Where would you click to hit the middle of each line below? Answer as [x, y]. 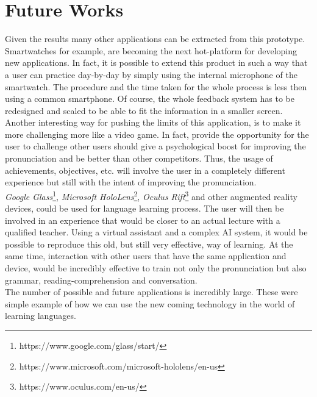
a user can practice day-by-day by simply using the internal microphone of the [151, 74]
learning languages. [41, 316]
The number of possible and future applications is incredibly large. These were [151, 292]
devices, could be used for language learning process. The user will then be [144, 208]
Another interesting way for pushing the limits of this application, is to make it [153, 122]
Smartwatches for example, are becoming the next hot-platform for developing [151, 50]
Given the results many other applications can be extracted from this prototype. [155, 39]
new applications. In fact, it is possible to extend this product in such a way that [156, 63]
